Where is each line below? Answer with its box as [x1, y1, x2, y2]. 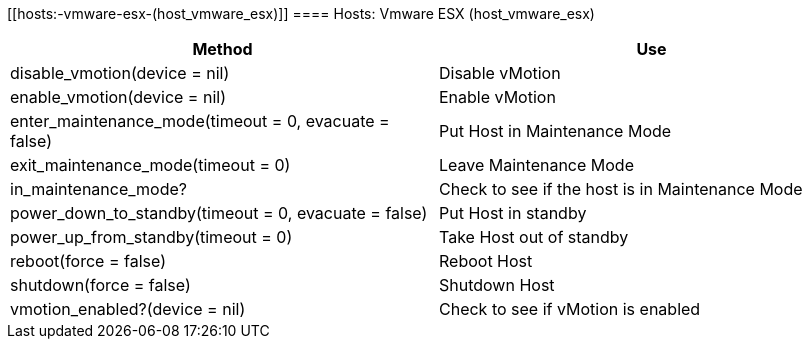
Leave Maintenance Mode [439, 155, 634, 175]
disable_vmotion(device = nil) [10, 63, 230, 83]
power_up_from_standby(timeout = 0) [10, 227, 293, 247]
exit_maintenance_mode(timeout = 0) [10, 155, 291, 175]
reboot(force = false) [10, 251, 166, 271]
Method [192, 39, 253, 59]
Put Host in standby [439, 203, 587, 223]
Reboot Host [439, 251, 533, 271]
